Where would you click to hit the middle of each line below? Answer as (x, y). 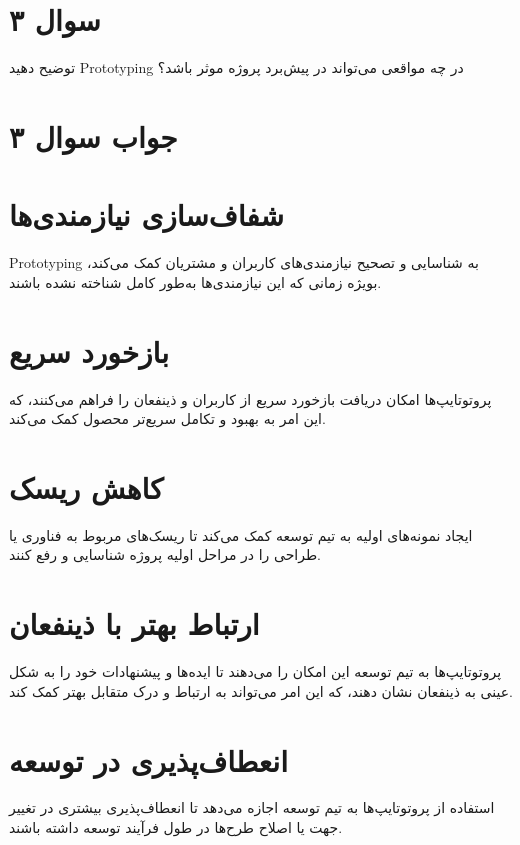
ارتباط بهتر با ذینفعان (134, 623)
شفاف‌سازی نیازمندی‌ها (146, 214)
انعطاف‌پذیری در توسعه (148, 759)
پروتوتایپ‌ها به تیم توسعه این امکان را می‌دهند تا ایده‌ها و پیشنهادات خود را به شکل (255, 671)
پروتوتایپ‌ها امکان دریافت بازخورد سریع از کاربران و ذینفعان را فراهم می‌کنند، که (250, 398)
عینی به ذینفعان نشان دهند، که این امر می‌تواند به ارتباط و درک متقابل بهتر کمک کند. (261, 690)
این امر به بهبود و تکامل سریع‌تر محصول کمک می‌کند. (167, 418)
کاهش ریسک (86, 486)
